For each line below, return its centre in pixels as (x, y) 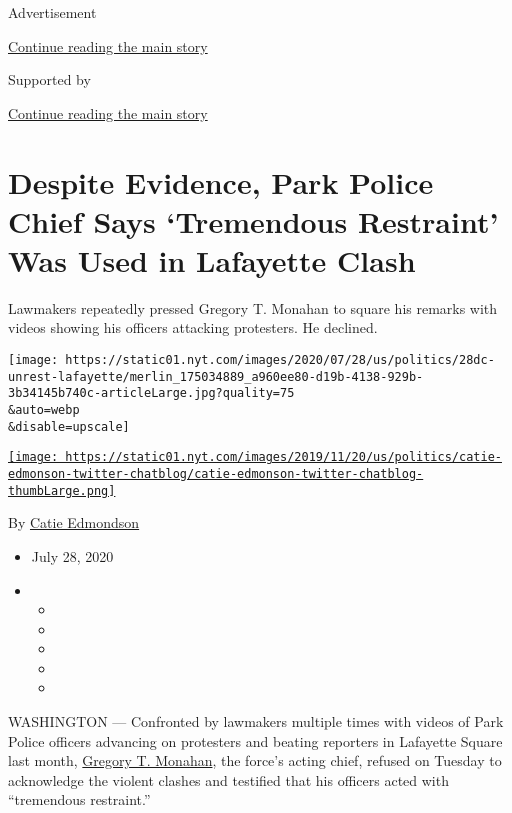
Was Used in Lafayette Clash (212, 259)
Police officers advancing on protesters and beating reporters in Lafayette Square (255, 740)
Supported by (49, 79)
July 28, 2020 (72, 555)
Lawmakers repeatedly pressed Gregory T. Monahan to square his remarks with (253, 307)
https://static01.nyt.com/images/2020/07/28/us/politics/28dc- (280, 360)
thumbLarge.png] (62, 490)
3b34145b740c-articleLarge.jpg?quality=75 (151, 393)
